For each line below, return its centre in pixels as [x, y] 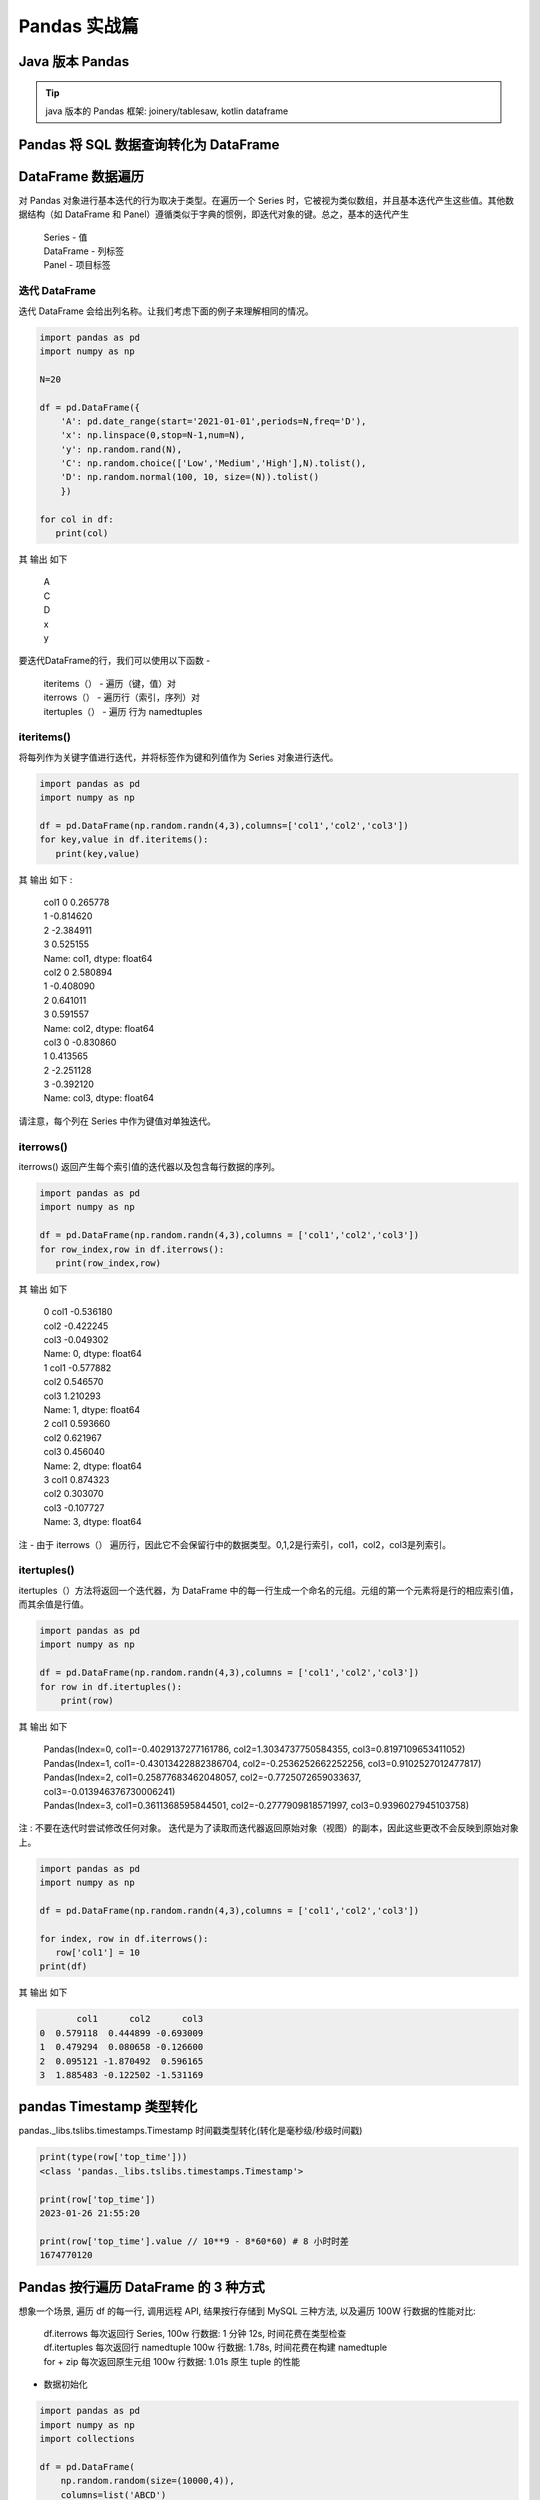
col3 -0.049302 [76, 1340]
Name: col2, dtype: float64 [99, 1028]
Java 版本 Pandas [74, 61]
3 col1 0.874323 [76, 1479]
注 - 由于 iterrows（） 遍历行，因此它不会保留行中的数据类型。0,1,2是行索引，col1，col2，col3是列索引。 [235, 1544]
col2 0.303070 [73, 1494]
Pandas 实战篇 [78, 26]
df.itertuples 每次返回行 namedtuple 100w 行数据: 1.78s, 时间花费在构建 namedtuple [215, 2347]
